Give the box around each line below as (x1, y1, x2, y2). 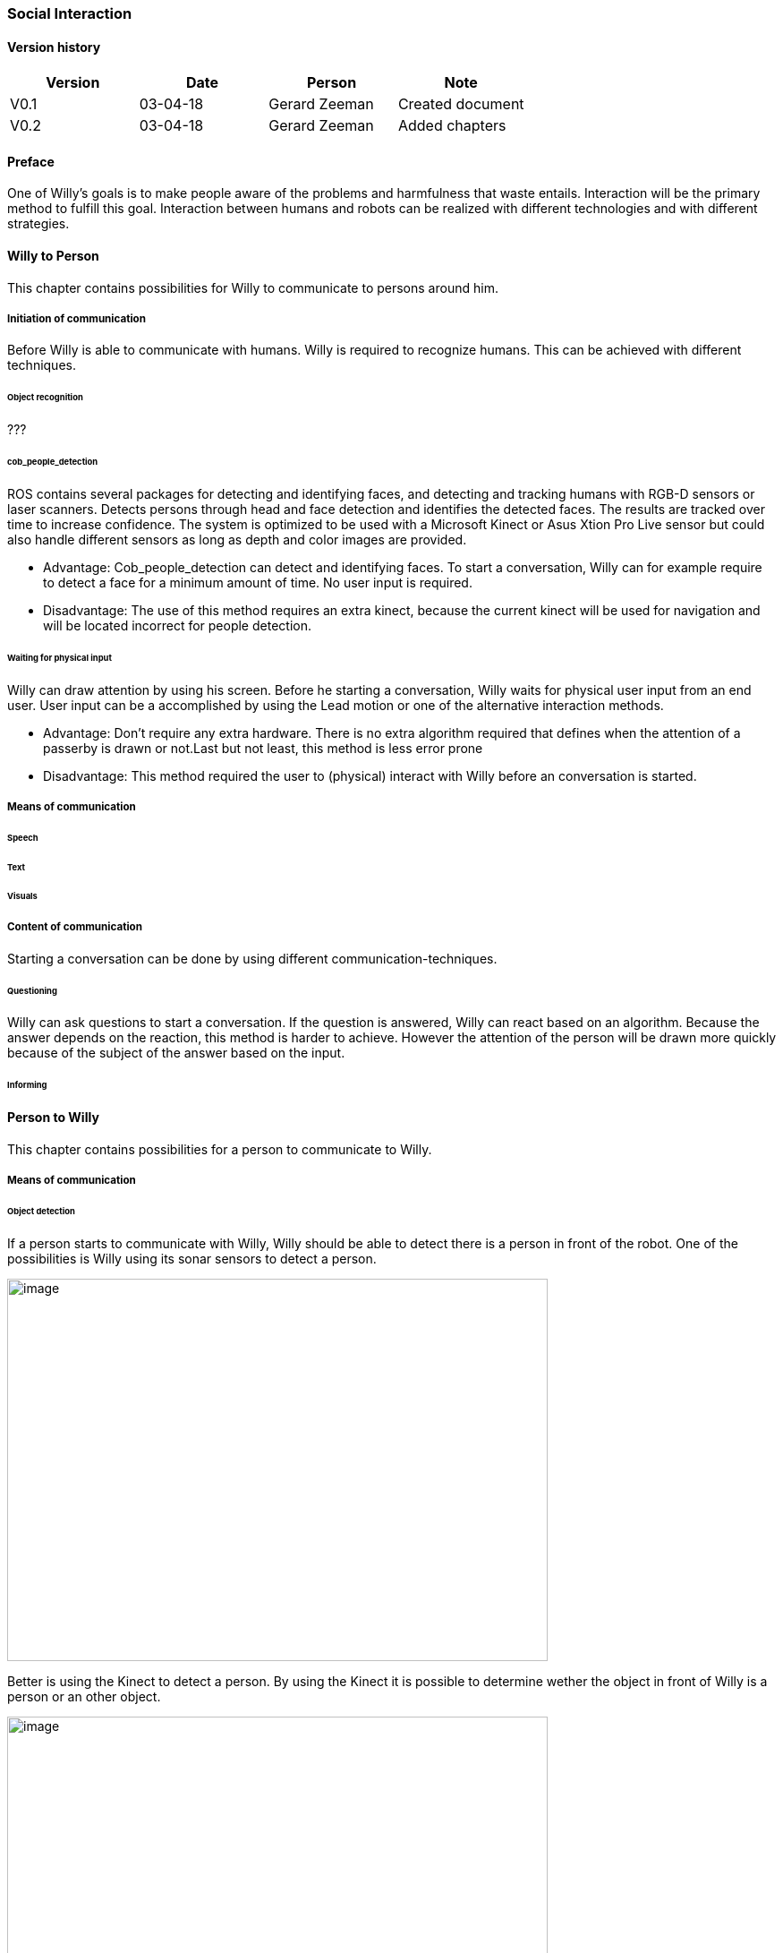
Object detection (7, 1205, 75, 1216)
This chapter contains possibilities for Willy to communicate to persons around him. (7, 279, 498, 296)
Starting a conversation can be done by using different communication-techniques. (7, 950, 498, 966)
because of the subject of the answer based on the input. (7, 1045, 345, 1061)
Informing (7, 1080, 47, 1091)
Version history (7, 39, 101, 55)
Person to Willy (7, 1109, 99, 1126)
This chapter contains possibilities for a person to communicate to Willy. (7, 1141, 432, 1157)
